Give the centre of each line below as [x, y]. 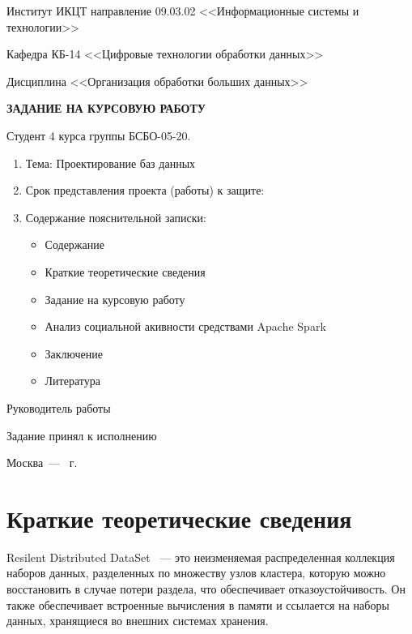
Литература [72, 381]
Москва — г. [42, 463]
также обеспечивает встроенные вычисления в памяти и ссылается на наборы [198, 604]
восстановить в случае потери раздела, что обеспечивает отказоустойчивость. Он [206, 589]
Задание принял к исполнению [82, 435]
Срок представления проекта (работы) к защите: [145, 190]
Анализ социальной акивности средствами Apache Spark [185, 326]
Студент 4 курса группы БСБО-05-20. [99, 135]
